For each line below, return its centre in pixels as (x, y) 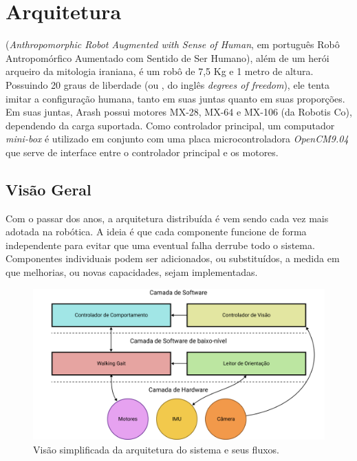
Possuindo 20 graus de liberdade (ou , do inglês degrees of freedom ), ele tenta (167, 84)
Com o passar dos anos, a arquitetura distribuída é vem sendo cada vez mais (167, 218)
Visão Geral (48, 189)
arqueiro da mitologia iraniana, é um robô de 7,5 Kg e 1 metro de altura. (160, 71)
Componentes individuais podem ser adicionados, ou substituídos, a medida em (173, 258)
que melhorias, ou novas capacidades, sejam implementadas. (132, 272)
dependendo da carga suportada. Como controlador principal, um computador (170, 125)
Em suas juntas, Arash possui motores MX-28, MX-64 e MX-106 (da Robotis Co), (179, 112)
